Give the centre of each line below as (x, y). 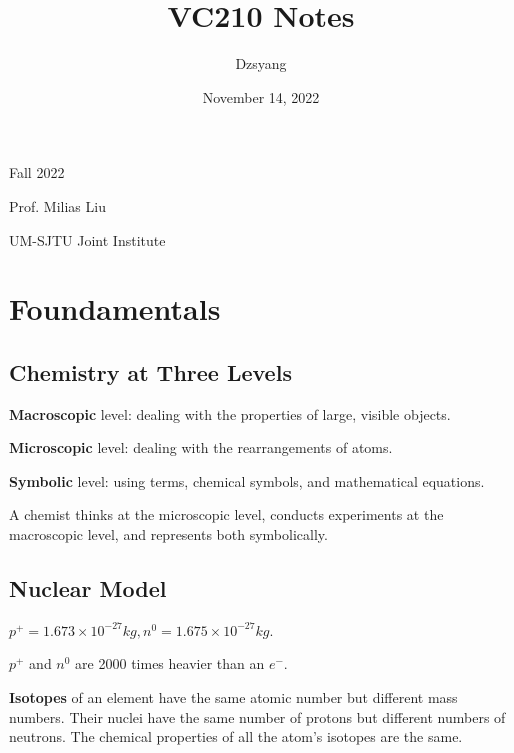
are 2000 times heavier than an (170, 663)
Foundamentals (115, 308)
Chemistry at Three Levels (150, 371)
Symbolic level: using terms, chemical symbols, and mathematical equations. (247, 480)
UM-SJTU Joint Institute (87, 239)
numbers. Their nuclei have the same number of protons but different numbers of (257, 716)
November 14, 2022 (261, 96)
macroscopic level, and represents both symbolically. (168, 534)
